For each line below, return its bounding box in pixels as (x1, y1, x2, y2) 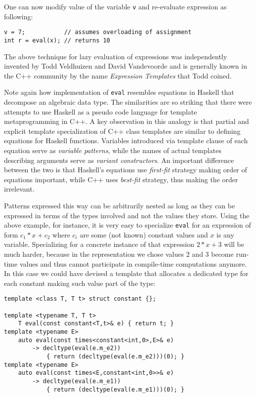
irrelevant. (4, 184, 35, 194)
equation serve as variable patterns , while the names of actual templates (4, 145, 221, 155)
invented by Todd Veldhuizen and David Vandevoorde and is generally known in (4, 61, 247, 71)
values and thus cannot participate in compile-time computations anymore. (19, 258, 247, 269)
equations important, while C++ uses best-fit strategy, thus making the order (4, 174, 238, 184)
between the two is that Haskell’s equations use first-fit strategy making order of (4, 164, 247, 175)
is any (216, 229, 234, 239)
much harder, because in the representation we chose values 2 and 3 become (4, 248, 234, 259)
